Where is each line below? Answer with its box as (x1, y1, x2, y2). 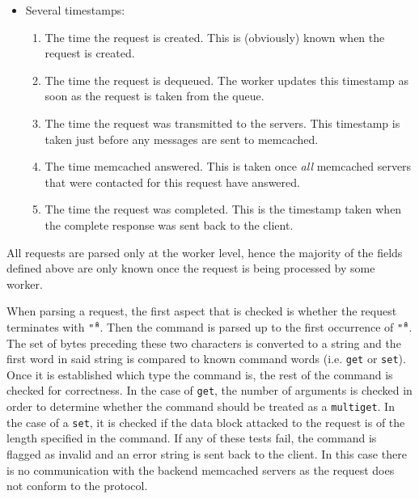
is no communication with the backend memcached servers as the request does (6, 461, 395, 478)
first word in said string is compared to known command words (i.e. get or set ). (6, 350, 406, 367)
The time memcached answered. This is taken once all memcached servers (44, 158, 412, 175)
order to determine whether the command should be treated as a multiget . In (6, 398, 395, 415)
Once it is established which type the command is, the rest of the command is (6, 366, 393, 383)
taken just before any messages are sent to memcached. (44, 130, 319, 147)
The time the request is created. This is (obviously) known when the (44, 28, 385, 45)
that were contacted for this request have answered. (44, 173, 300, 190)
